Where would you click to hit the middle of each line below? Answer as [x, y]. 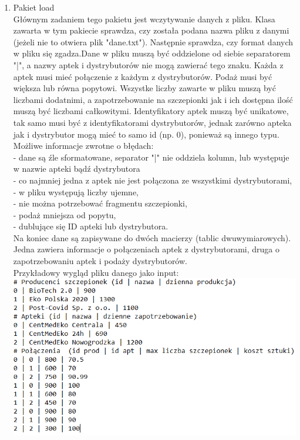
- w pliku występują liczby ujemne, [76, 191]
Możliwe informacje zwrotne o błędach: [83, 146]
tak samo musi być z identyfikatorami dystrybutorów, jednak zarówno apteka [152, 122]
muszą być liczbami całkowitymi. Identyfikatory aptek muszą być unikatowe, [151, 111]
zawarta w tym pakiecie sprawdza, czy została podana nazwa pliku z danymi [151, 30]
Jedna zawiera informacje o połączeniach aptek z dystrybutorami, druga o [146, 249]
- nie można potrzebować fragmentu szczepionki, [100, 203]
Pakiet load [34, 7]
